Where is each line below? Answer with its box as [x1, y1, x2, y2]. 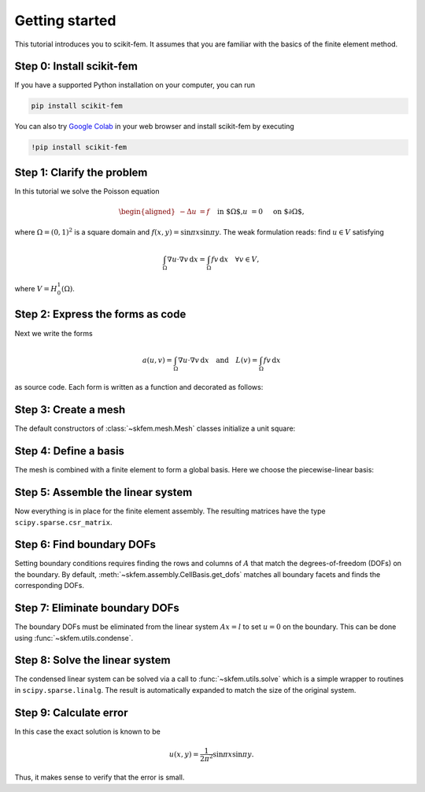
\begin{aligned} [118, 207, 176, 217]
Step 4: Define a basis [14, 445, 125, 458]
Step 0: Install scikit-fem [14, 60, 138, 73]
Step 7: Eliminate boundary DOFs [14, 601, 180, 615]
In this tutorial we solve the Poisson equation [14, 186, 160, 196]
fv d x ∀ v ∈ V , [211, 254, 260, 264]
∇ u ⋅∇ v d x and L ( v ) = [178, 355, 258, 365]
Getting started [14, 12, 116, 29]
